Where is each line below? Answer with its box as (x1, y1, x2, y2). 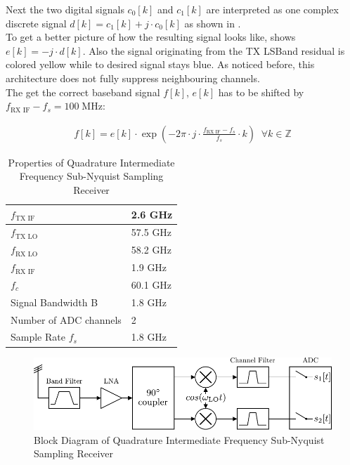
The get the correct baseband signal (6, 84, 160, 99)
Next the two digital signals (6, 2, 124, 16)
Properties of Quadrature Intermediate (8, 155, 175, 169)
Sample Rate (11, 329, 65, 344)
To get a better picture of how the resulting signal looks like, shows (6, 30, 296, 44)
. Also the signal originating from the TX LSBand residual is (82, 43, 345, 58)
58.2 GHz (131, 242, 172, 257)
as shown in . (184, 15, 241, 30)
